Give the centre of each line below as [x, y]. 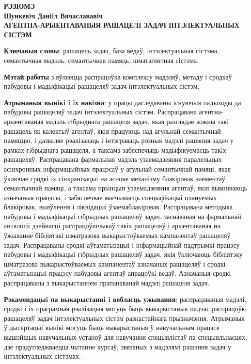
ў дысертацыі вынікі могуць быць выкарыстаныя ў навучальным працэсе [112, 327]
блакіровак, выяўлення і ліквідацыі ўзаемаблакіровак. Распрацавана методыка [118, 207]
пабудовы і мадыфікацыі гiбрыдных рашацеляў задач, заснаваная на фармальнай [123, 216]
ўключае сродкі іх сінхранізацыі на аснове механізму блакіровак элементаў [115, 178]
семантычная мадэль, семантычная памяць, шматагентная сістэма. [102, 60]
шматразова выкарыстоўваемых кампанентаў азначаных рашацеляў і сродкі [115, 263]
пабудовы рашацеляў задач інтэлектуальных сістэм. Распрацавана [100, 112]
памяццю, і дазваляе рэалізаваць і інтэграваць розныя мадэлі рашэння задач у [119, 140]
